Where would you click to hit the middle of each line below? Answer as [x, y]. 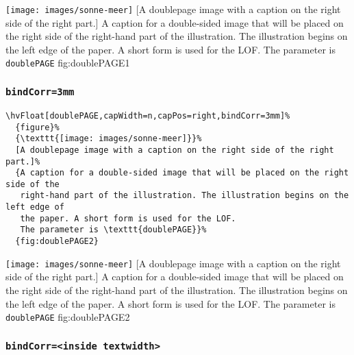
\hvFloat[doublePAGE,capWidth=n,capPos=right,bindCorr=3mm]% [148, 115]
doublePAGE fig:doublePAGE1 [68, 63]
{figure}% [37, 127]
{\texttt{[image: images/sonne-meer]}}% [109, 139]
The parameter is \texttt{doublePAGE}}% [113, 230]
